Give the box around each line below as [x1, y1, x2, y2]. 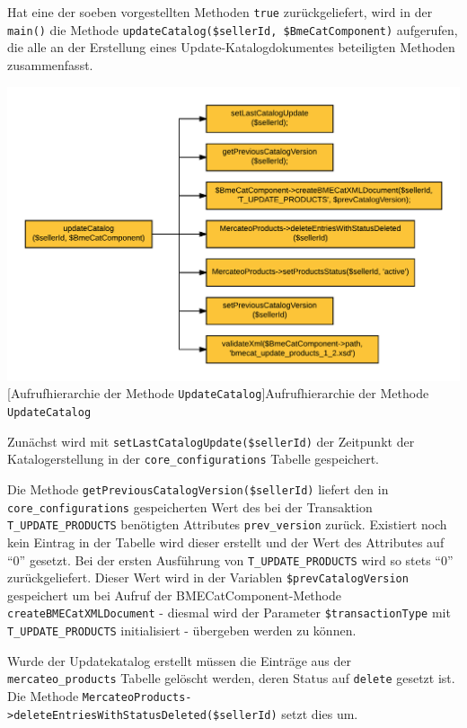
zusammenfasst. [7, 55, 93, 74]
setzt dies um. [281, 704, 358, 723]
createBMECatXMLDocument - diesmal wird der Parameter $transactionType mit [7, 603, 451, 622]
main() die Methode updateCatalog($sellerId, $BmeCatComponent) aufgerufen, [7, 20, 458, 39]
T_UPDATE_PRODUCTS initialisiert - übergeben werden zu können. [7, 621, 357, 640]
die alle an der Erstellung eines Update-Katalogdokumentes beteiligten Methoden [7, 38, 455, 57]
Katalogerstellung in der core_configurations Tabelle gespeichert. [7, 449, 379, 468]
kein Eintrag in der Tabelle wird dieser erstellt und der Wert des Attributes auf [7, 532, 445, 551]
